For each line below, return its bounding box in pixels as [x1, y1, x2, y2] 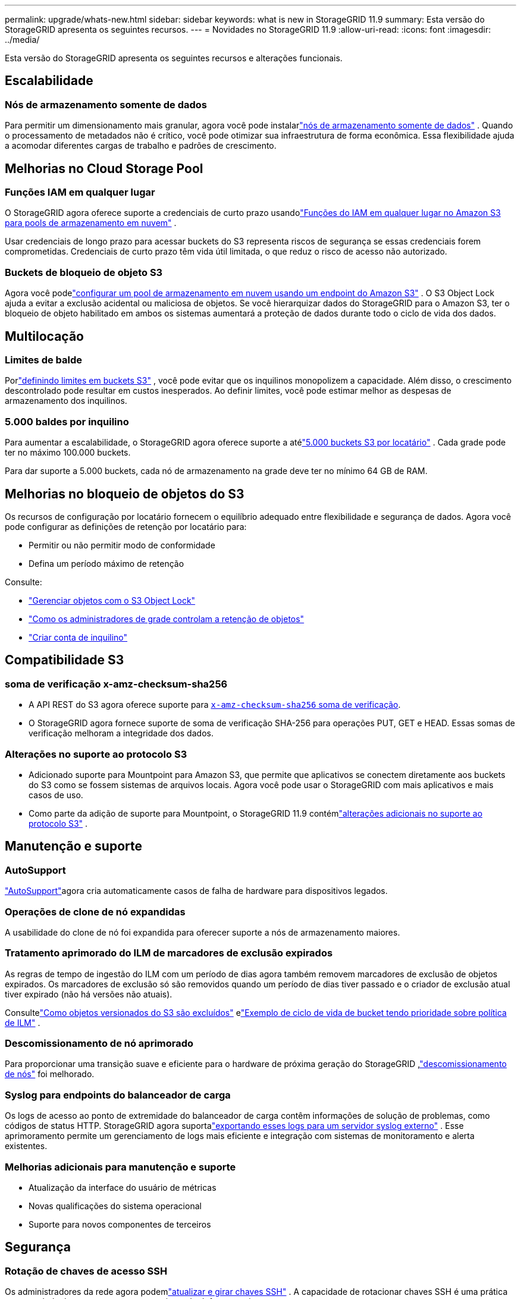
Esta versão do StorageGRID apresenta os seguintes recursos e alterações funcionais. [5, 53, 343, 63]
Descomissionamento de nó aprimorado [5, 1037, 194, 1050]
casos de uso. [29, 789, 83, 800]
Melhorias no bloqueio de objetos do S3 [5, 486, 244, 501]
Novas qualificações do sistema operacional [29, 1200, 202, 1211]
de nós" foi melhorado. [5, 1069, 95, 1080]
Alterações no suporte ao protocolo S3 [5, 748, 187, 760]
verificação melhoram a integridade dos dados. [29, 728, 214, 739]
